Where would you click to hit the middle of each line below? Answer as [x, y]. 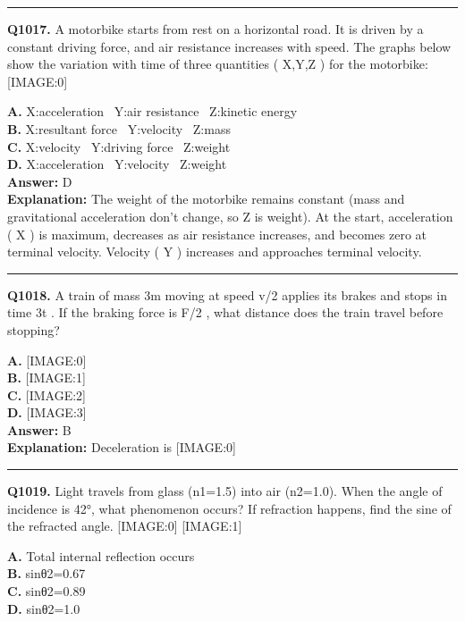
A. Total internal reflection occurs [101, 555]
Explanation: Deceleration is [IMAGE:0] [122, 447]
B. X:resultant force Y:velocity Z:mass [119, 128]
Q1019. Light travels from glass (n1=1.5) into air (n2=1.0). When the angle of [225, 491]
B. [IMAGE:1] [46, 378]
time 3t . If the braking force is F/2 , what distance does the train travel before [225, 312]
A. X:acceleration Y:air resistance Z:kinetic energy [152, 111]
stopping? [34, 329]
